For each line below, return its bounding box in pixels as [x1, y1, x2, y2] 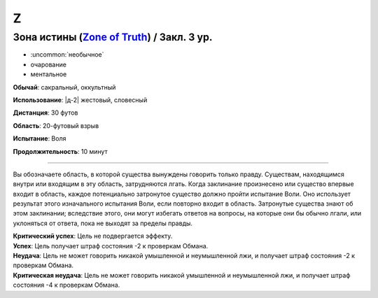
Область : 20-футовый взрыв [13, 121, 99, 129]
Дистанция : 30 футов [13, 108, 78, 117]
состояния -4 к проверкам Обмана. [13, 281, 120, 290]
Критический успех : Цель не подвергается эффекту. [13, 232, 173, 241]
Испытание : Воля [13, 134, 66, 143]
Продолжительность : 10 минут [13, 147, 108, 155]
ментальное [30, 70, 67, 78]
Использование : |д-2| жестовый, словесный [13, 95, 148, 104]
